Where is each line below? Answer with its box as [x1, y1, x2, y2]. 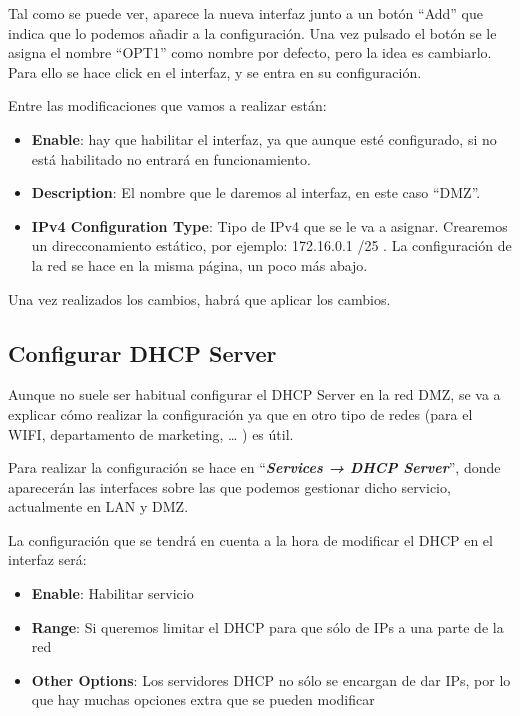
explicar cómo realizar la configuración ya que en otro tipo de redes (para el [8, 403, 473, 424]
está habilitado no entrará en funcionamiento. [31, 148, 311, 169]
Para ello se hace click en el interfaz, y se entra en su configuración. [8, 61, 422, 82]
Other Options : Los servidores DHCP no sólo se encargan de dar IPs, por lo [31, 669, 511, 690]
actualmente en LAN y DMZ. [8, 496, 189, 517]
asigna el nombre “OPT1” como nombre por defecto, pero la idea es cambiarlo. [8, 42, 492, 63]
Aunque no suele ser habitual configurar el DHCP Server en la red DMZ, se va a [8, 384, 501, 405]
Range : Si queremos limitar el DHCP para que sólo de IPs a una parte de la [31, 616, 504, 637]
